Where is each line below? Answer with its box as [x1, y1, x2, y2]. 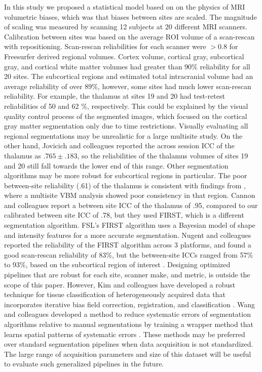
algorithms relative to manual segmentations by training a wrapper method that [4, 319, 254, 329]
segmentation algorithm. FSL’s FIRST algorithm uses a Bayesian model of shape [4, 220, 255, 230]
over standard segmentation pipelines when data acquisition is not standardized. [4, 339, 253, 349]
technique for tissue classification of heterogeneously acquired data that [4, 289, 226, 300]
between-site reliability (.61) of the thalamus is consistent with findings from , [4, 180, 246, 190]
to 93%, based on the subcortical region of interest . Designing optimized [4, 259, 231, 270]
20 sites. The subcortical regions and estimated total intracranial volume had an [4, 71, 253, 81]
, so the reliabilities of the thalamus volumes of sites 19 [77, 150, 248, 160]
